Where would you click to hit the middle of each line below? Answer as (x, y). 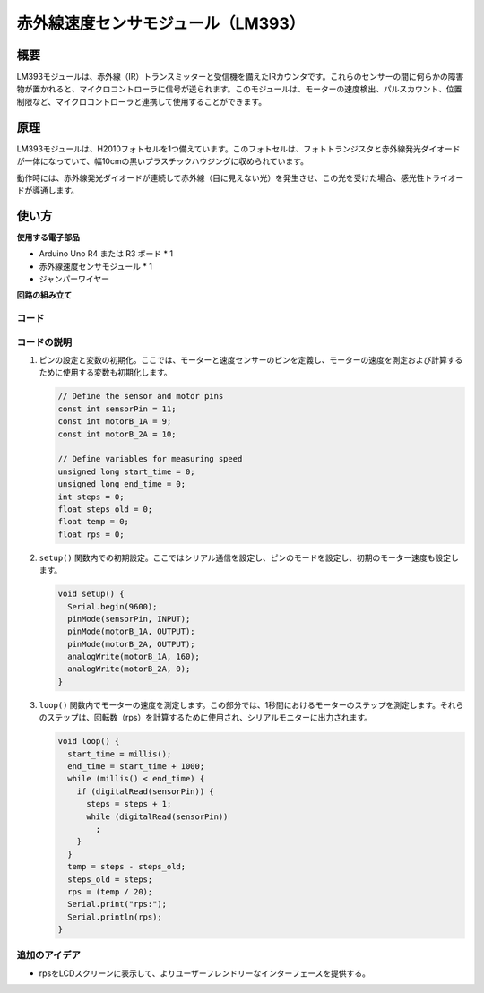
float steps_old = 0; (105, 509)
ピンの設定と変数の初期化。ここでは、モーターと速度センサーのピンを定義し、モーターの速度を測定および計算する (251, 360)
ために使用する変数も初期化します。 (105, 373)
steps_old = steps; (110, 879)
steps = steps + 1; (129, 804)
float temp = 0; (94, 522)
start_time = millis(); (120, 754)
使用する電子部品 (48, 237)
